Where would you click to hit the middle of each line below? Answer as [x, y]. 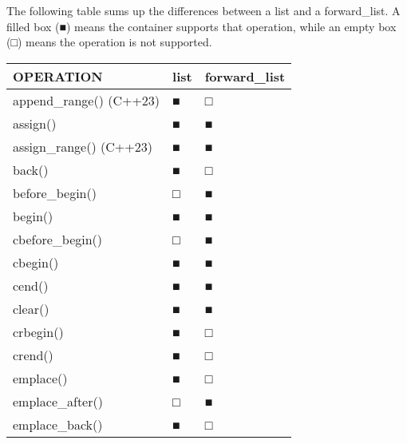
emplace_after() [58, 401]
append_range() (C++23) [87, 100]
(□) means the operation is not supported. [109, 42]
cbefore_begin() [58, 239]
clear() [31, 308]
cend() [31, 285]
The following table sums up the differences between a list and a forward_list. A [203, 10]
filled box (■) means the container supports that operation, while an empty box [202, 26]
